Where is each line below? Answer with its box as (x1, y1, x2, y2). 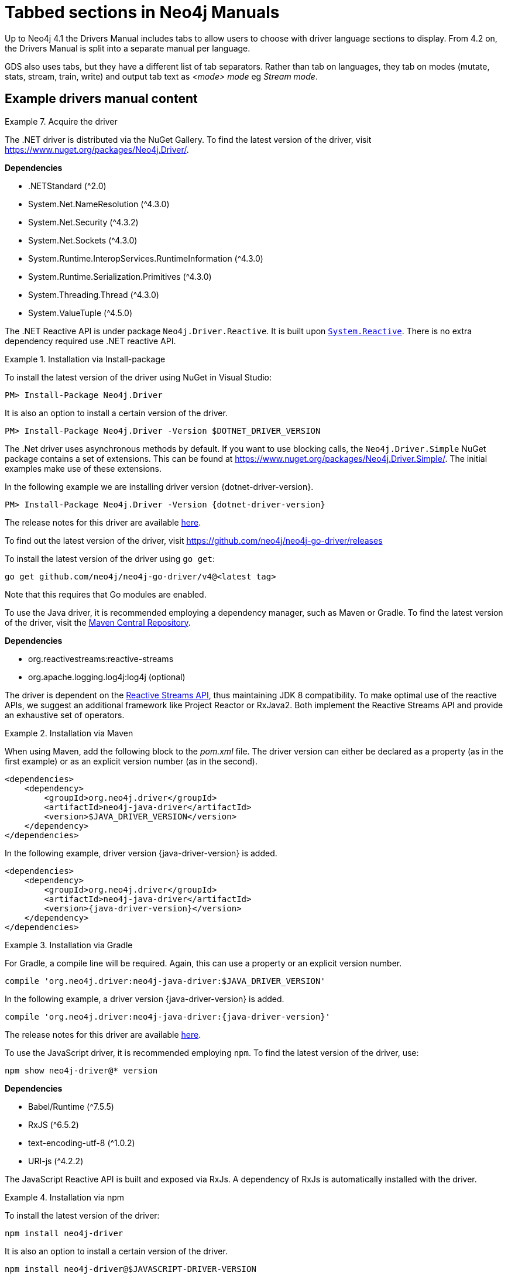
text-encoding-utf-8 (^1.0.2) (28, 1137, 135, 1148)
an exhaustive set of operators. (5, 709, 125, 720)
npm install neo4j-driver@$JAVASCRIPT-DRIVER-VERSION (5, 1264, 256, 1274)
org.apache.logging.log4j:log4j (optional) (28, 671, 186, 682)
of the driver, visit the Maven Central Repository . (5, 617, 191, 627)
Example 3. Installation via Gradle (5, 939, 133, 950)
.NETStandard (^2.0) (28, 180, 107, 191)
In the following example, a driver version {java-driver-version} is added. (5, 993, 284, 1004)
